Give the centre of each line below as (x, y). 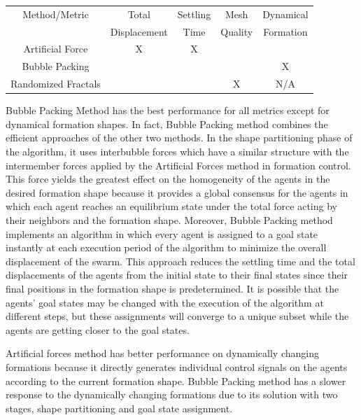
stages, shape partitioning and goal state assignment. (119, 408)
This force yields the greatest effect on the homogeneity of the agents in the (168, 179)
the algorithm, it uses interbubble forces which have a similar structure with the (177, 151)
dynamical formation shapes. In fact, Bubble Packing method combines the (167, 124)
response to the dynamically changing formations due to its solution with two (172, 394)
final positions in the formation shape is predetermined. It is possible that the (172, 288)
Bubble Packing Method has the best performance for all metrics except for (168, 110)
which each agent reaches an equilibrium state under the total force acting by (171, 206)
